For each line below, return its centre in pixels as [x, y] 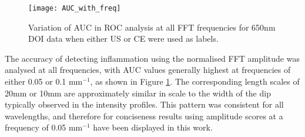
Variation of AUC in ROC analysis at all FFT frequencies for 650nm [152, 27]
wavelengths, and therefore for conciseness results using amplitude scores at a [144, 116]
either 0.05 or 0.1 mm [44, 81]
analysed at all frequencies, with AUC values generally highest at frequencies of [148, 70]
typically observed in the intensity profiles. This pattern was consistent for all [144, 104]
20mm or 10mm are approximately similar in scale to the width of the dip [138, 93]
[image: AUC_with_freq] [75, 8]
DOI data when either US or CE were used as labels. [123, 39]
